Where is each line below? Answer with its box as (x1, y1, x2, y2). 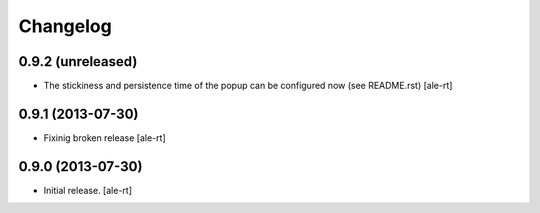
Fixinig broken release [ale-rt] (43, 131, 166, 144)
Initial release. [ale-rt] (43, 184, 132, 196)
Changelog (18, 15, 112, 37)
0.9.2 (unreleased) (18, 53, 138, 70)
